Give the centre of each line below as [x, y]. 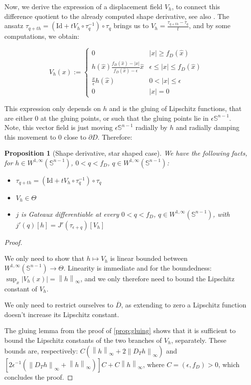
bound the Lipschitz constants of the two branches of [83, 340]
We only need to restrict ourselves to [59, 305]
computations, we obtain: [42, 36]
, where [154, 364]
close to [75, 136]
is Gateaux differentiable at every [70, 214]
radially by [151, 127]
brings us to [131, 25]
